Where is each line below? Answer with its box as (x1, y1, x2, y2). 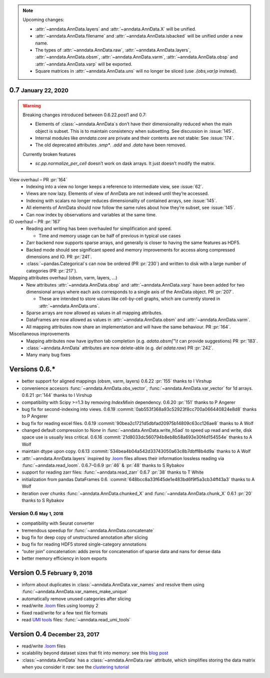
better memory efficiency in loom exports (21, 555, 107, 561)
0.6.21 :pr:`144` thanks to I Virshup (21, 392, 92, 398)
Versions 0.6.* (9, 365, 56, 373)
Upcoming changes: (22, 17, 64, 23)
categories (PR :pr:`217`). (26, 268, 77, 274)
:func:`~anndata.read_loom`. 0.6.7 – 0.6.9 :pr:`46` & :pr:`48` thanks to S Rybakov (21, 463, 184, 469)
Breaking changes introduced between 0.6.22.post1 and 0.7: (22, 112, 147, 118)
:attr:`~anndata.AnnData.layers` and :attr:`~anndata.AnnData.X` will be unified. (35, 26, 196, 32)
